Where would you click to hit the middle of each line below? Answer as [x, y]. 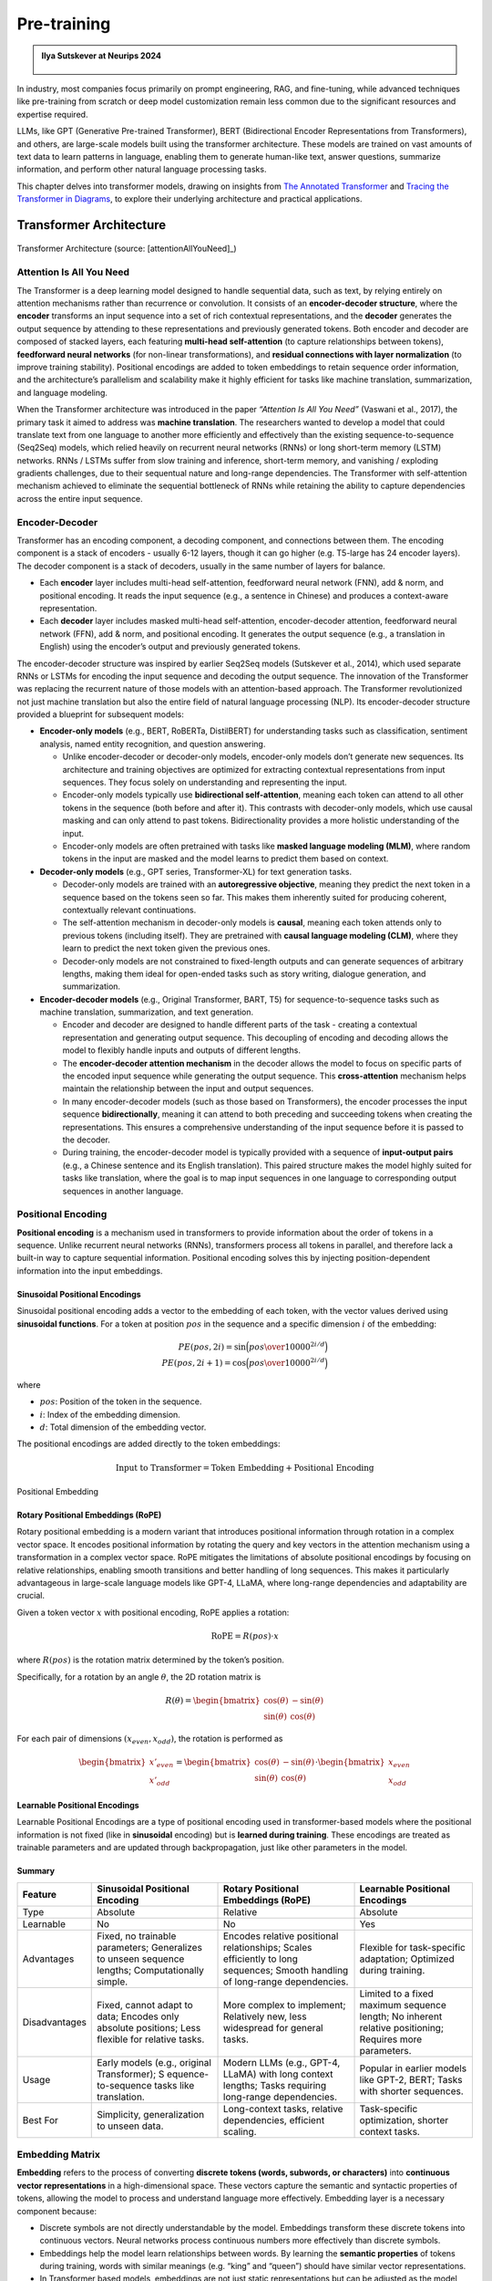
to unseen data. [130, 2126]
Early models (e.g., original [154, 2062]
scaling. [240, 2131]
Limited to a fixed [397, 1994]
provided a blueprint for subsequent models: [100, 714]
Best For [41, 2120]
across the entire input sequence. [80, 498]
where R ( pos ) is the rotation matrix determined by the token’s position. [150, 1660]
